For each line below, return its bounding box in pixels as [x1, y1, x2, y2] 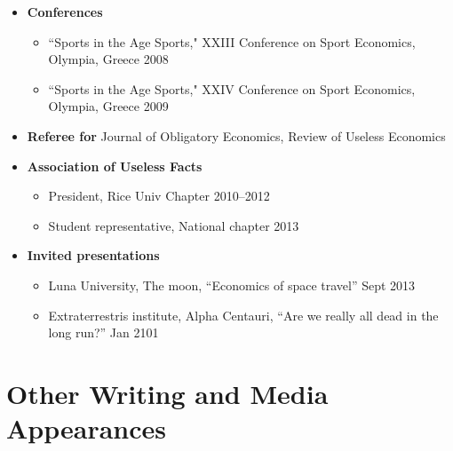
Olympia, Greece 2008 [48, 50, 169, 68]
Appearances [6, 410, 167, 447]
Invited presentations [27, 246, 160, 265]
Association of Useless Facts [27, 156, 203, 175]
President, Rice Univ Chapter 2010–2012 [48, 186, 270, 205]
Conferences [27, 3, 103, 20]
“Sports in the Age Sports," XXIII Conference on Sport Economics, [48, 32, 416, 51]
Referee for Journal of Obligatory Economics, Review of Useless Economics [27, 126, 446, 145]
